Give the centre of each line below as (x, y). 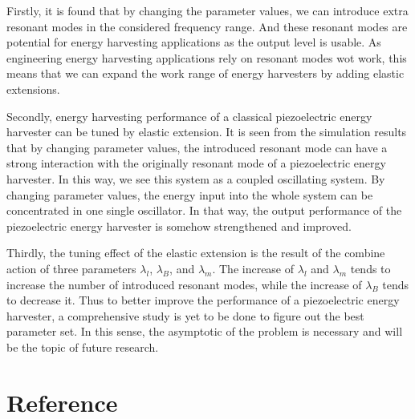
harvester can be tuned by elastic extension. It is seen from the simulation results (207, 132)
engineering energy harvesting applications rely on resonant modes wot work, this (207, 57)
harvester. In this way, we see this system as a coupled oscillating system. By (196, 178)
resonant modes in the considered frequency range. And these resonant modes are (207, 26)
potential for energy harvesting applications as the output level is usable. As (194, 42)
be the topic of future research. (83, 346)
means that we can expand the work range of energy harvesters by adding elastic (205, 73)
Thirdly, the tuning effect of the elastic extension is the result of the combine (196, 253)
